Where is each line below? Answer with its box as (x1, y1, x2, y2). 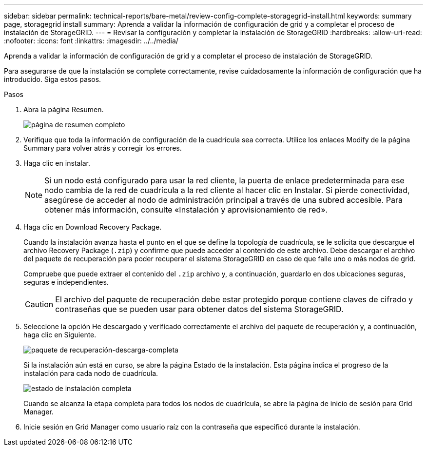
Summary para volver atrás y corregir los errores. (23, 144, 182, 152)
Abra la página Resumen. (23, 105, 104, 114)
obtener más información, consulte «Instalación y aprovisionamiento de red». (44, 205, 328, 215)
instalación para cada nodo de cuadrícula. (23, 369, 158, 377)
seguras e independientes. (23, 278, 109, 286)
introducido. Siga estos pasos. (4, 75, 101, 83)
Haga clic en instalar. (23, 159, 90, 167)
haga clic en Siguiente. (23, 331, 97, 339)
